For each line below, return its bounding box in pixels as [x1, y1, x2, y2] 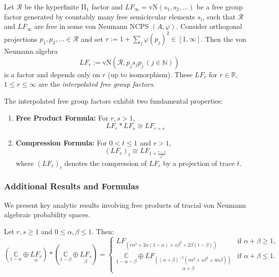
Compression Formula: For [15, 137, 107, 147]
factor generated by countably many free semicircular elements [4, 11, 195, 21]
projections [4, 33, 38, 44]
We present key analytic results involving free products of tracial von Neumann [4, 199, 246, 210]
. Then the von [201, 33, 247, 44]
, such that [202, 11, 236, 21]
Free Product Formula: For [15, 112, 109, 123]
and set [81, 33, 103, 44]
